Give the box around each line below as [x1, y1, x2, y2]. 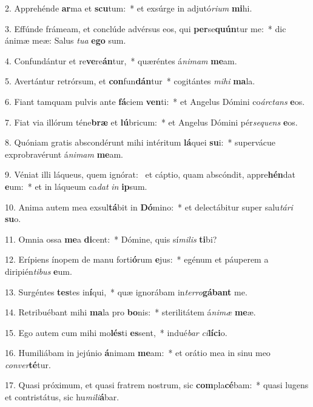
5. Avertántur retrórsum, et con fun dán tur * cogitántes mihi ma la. [5, 75, 255, 87]
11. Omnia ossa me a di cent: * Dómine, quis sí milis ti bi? [5, 232, 217, 245]
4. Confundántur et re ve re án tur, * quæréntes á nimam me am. [5, 54, 237, 67]
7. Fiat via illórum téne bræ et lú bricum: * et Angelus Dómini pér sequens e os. [5, 115, 298, 128]
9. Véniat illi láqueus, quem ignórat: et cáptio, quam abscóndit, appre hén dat [5, 168, 295, 181]
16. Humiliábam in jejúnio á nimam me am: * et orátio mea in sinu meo [5, 346, 271, 359]
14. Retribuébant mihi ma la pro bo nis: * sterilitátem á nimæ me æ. [5, 306, 256, 318]
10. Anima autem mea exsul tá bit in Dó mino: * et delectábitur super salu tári [5, 200, 293, 213]
